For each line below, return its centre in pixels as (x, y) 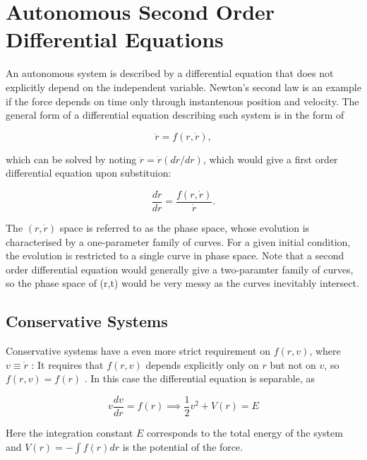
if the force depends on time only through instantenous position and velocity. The (182, 101)
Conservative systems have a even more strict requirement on (138, 351)
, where (325, 351)
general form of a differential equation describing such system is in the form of (175, 115)
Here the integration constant (70, 432)
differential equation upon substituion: (89, 173)
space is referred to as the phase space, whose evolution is (185, 227)
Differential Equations (115, 39)
